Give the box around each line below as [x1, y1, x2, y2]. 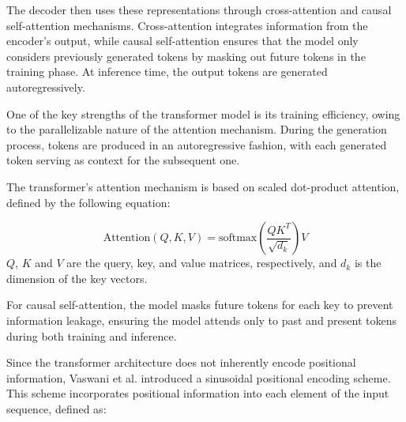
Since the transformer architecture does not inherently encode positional [6, 354, 356, 371]
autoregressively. [6, 78, 85, 95]
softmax [218, 232, 258, 244]
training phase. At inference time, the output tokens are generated [6, 63, 328, 80]
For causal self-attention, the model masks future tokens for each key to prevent [6, 296, 393, 313]
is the [354, 254, 382, 271]
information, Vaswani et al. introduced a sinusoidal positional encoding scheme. [6, 369, 391, 386]
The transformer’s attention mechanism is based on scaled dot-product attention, [6, 178, 400, 194]
